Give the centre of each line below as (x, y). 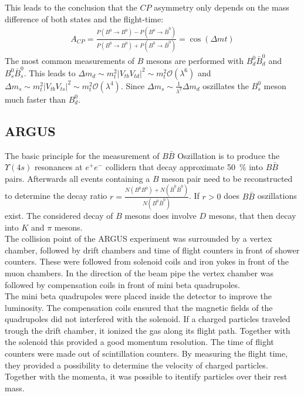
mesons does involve (161, 215)
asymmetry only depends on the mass (222, 7)
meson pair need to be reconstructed (227, 178)
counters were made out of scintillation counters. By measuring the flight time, (146, 353)
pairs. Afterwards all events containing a (77, 178)
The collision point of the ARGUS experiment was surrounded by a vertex (139, 238)
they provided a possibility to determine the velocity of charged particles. (136, 365)
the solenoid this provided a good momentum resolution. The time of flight (139, 342)
